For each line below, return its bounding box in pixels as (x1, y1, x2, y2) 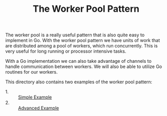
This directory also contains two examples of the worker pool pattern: (5, 79, 153, 85)
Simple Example (18, 94, 52, 100)
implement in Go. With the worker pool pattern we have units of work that (5, 37, 160, 43)
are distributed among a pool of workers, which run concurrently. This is (5, 43, 158, 49)
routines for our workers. (5, 69, 58, 75)
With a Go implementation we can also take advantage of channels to (5, 58, 152, 64)
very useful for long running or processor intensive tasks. (5, 48, 127, 54)
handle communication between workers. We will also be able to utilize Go (5, 63, 162, 69)
